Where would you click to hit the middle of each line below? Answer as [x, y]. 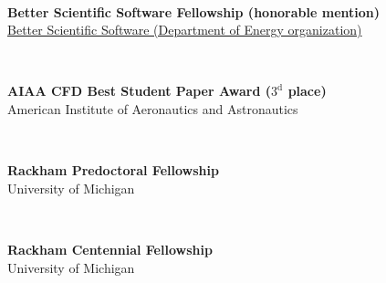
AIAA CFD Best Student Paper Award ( [140, 91]
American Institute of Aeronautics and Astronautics [153, 108]
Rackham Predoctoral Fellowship [113, 170]
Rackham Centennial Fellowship [110, 249]
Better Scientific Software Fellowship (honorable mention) [194, 11]
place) [307, 91]
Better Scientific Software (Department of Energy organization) [185, 30]
